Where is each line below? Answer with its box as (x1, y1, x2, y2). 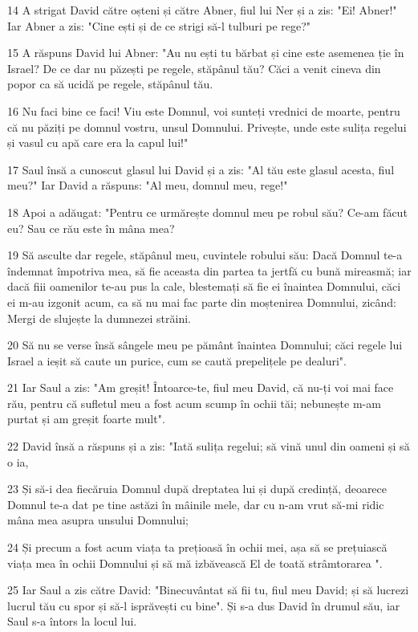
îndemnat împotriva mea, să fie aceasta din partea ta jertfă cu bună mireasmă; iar (7, 262, 412, 279)
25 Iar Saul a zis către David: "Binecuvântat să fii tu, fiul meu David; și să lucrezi (7, 581, 409, 598)
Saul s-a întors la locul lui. (7, 613, 137, 630)
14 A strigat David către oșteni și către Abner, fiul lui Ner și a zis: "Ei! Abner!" (7, 2, 397, 18)
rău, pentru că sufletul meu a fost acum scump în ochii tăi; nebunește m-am (7, 394, 381, 411)
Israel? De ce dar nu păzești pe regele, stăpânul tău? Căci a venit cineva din (7, 59, 381, 76)
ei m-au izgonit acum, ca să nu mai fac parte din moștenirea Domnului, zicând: (7, 293, 396, 310)
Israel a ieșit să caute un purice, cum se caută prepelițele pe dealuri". (7, 352, 347, 369)
